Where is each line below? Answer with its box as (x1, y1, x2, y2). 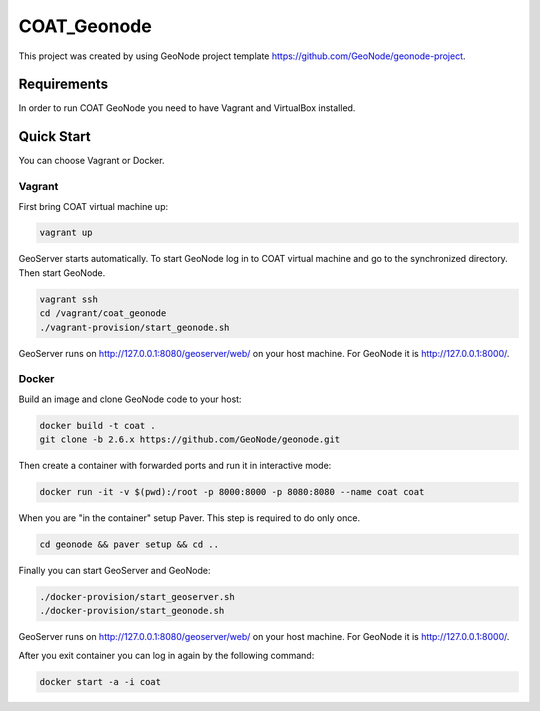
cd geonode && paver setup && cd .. (39, 539, 220, 550)
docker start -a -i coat (39, 676, 162, 687)
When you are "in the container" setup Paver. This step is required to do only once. (18, 512, 360, 524)
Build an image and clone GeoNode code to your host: (18, 393, 242, 405)
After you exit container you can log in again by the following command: (18, 649, 315, 661)
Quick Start (18, 128, 91, 145)
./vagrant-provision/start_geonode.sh (39, 321, 230, 333)
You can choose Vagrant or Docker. (18, 155, 165, 167)
